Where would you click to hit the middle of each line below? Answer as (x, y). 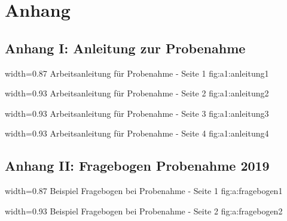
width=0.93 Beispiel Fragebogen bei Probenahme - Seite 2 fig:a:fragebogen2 (144, 211)
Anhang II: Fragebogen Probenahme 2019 (137, 166)
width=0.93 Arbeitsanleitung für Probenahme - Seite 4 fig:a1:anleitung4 (137, 133)
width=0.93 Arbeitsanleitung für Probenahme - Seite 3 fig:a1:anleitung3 (137, 113)
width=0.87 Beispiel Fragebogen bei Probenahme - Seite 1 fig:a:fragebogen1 (144, 191)
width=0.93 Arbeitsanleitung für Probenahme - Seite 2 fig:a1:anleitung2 (137, 93)
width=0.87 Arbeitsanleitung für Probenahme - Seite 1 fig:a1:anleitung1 (137, 73)
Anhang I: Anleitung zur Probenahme (125, 48)
